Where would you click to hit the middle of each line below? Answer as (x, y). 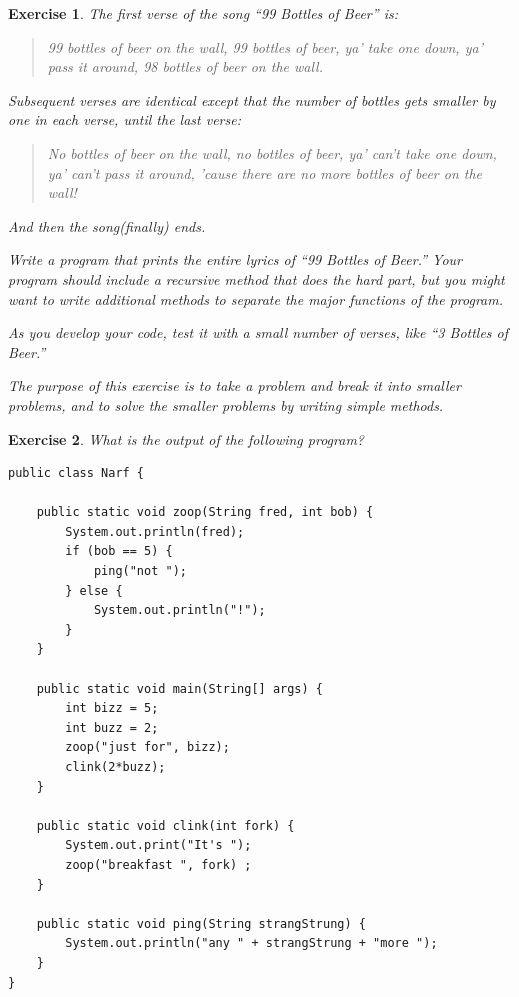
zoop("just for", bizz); (147, 747)
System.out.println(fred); (155, 531)
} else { (94, 590)
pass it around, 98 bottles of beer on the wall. (185, 66)
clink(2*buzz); (115, 767)
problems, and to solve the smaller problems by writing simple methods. (226, 404)
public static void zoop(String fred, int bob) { (205, 512)
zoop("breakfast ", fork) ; (158, 864)
